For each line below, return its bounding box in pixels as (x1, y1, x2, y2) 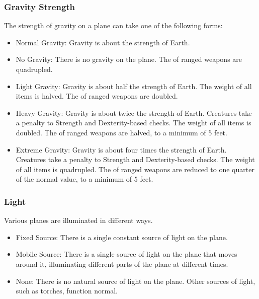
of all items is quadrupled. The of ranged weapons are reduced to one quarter (16, 164, 254, 174)
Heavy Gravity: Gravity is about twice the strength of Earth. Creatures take (16, 107, 252, 118)
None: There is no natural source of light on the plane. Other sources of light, (16, 275, 255, 286)
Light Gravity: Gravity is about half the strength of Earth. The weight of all (16, 81, 252, 91)
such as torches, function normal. (16, 285, 118, 296)
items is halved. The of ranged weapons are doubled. (16, 91, 178, 101)
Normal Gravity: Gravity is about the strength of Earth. (16, 37, 190, 47)
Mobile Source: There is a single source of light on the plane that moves (16, 249, 237, 259)
